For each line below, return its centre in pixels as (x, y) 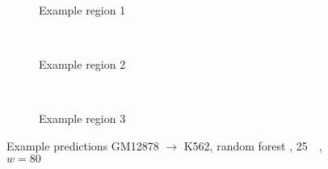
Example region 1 (82, 10)
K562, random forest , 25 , (253, 145)
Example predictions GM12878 (83, 145)
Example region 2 (82, 64)
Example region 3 (82, 118)
